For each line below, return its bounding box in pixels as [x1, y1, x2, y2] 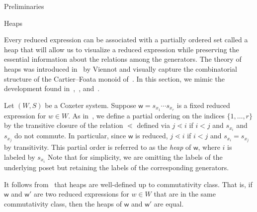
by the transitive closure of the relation [4, 120, 123, 130]
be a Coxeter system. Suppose [45, 100, 136, 110]
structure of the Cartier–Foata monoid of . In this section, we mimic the [4, 73, 225, 84]
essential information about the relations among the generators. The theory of [4, 54, 242, 64]
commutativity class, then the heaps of [4, 198, 122, 209]
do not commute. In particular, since [14, 130, 126, 141]
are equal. [154, 198, 184, 209]
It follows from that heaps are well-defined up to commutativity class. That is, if [4, 179, 253, 189]
